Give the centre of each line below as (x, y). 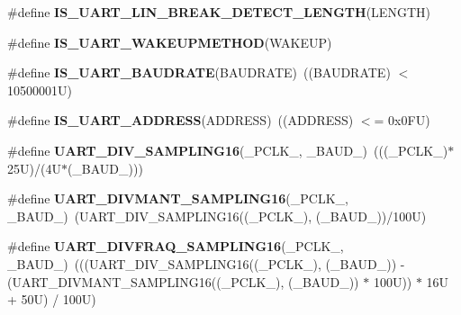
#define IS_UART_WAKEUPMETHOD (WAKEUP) (170, 42)
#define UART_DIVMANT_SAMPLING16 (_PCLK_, (178, 198)
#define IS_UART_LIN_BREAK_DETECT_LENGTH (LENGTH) (219, 12)
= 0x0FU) (402, 120)
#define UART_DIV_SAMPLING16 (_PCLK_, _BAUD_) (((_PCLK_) (228, 150)
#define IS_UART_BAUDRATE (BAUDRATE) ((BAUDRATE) (199, 72)
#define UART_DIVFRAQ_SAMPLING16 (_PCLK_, (176, 246)
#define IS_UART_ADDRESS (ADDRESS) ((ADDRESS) (181, 120)
